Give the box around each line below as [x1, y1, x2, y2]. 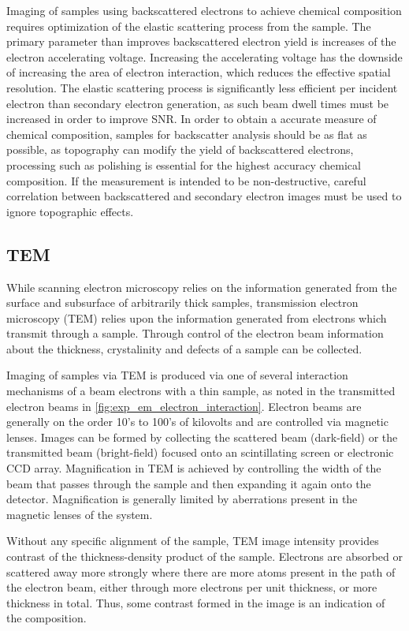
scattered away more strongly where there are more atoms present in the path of [6, 563, 396, 580]
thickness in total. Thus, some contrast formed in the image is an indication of [6, 594, 385, 610]
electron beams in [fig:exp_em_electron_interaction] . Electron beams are [6, 398, 362, 414]
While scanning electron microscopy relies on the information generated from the [6, 278, 397, 295]
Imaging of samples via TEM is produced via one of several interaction [6, 367, 348, 383]
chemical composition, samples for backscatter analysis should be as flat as [6, 125, 367, 142]
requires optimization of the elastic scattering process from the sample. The [6, 17, 371, 34]
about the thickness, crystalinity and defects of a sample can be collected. [6, 340, 363, 357]
